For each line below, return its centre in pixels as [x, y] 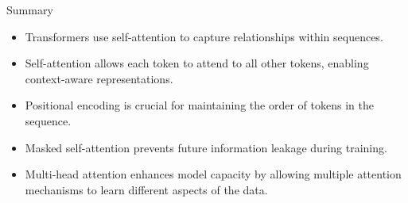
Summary [30, 10]
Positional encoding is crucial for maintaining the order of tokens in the [199, 105]
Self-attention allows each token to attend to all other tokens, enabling [197, 63]
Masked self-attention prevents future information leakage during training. [206, 147]
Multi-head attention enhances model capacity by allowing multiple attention [213, 174]
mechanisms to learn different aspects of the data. [146, 189]
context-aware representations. [99, 78]
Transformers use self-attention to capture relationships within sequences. [204, 36]
